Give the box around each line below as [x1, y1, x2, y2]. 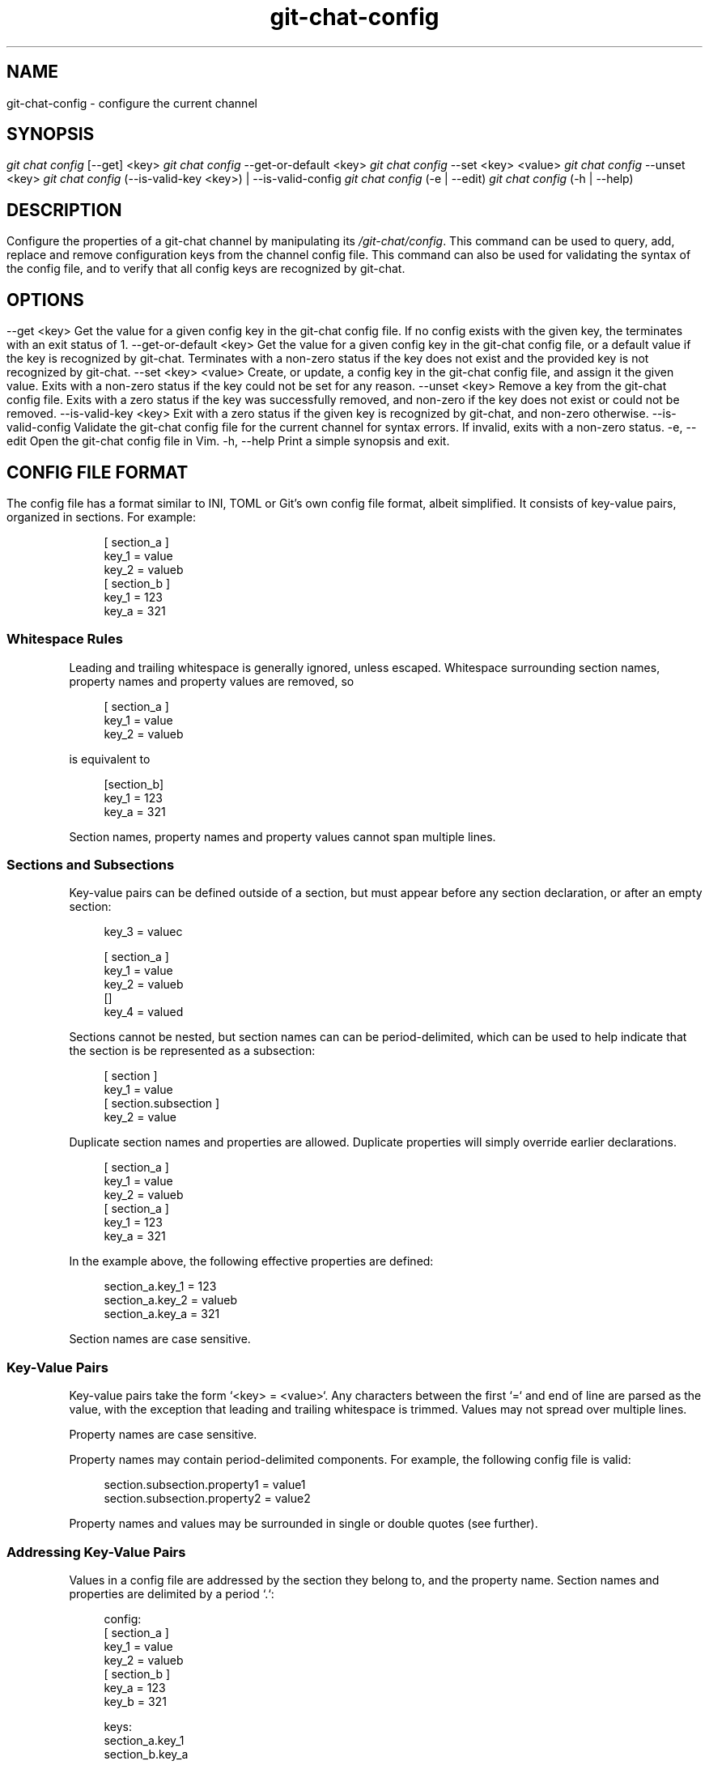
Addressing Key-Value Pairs [6, 1543, 186, 1560]
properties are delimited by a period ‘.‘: [69, 1586, 274, 1601]
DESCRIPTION [6, 199, 122, 220]
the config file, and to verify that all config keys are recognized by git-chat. [6, 262, 405, 276]
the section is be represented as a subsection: [69, 1044, 316, 1058]
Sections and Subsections [6, 857, 175, 874]
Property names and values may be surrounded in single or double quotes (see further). [69, 1516, 538, 1531]
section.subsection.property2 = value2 [104, 1491, 311, 1506]
